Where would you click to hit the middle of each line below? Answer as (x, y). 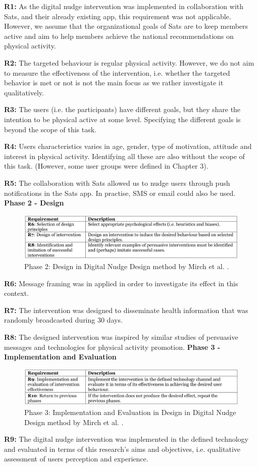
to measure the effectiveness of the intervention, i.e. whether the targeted (117, 72)
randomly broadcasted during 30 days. (63, 320)
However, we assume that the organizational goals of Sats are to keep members (126, 26)
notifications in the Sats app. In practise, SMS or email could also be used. (120, 193)
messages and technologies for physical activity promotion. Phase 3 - (112, 347)
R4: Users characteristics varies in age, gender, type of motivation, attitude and (128, 146)
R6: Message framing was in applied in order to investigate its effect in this (121, 283)
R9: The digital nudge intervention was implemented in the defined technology (126, 439)
